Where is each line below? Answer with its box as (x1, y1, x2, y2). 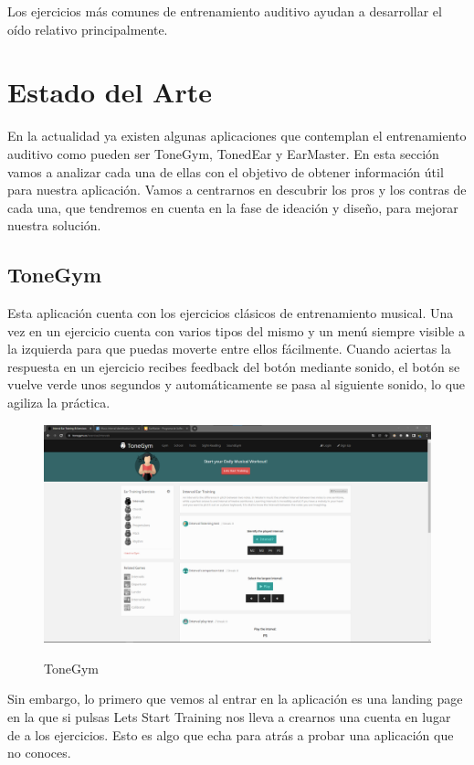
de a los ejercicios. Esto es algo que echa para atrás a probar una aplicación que (7, 725, 454, 744)
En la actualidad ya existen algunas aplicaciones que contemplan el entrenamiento (7, 126, 467, 145)
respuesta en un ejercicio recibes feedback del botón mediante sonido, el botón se (7, 356, 460, 376)
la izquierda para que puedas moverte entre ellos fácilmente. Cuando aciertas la (7, 339, 451, 358)
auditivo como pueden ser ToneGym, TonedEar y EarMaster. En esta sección (7, 143, 439, 163)
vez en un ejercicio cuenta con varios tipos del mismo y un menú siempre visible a (7, 321, 465, 340)
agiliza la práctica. (7, 393, 111, 412)
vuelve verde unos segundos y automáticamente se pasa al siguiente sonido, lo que (7, 375, 466, 394)
